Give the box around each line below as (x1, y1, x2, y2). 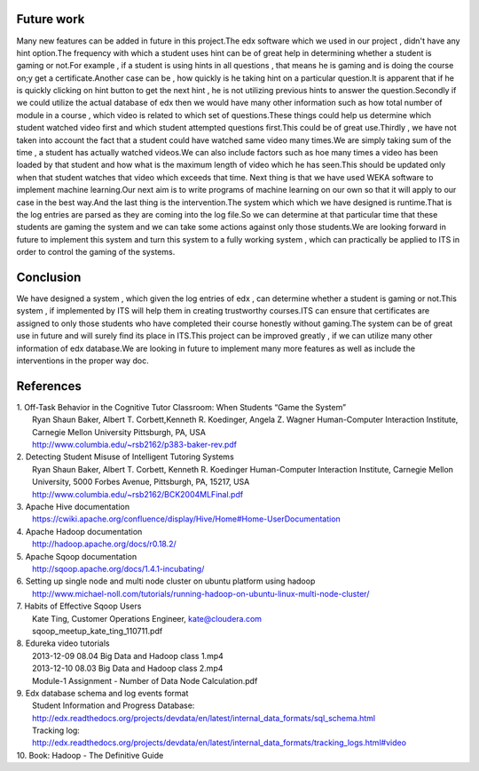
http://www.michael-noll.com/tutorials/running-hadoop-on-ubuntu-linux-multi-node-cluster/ (32, 588, 370, 599)
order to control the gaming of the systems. (16, 247, 176, 258)
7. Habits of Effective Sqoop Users (16, 600, 142, 612)
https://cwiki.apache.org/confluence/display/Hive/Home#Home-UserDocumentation (32, 513, 341, 524)
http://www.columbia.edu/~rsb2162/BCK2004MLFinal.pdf (32, 489, 244, 499)
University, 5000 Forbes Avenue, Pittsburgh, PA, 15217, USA (32, 476, 250, 488)
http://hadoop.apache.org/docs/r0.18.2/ (32, 538, 177, 550)
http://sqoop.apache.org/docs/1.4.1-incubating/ (32, 564, 205, 574)
